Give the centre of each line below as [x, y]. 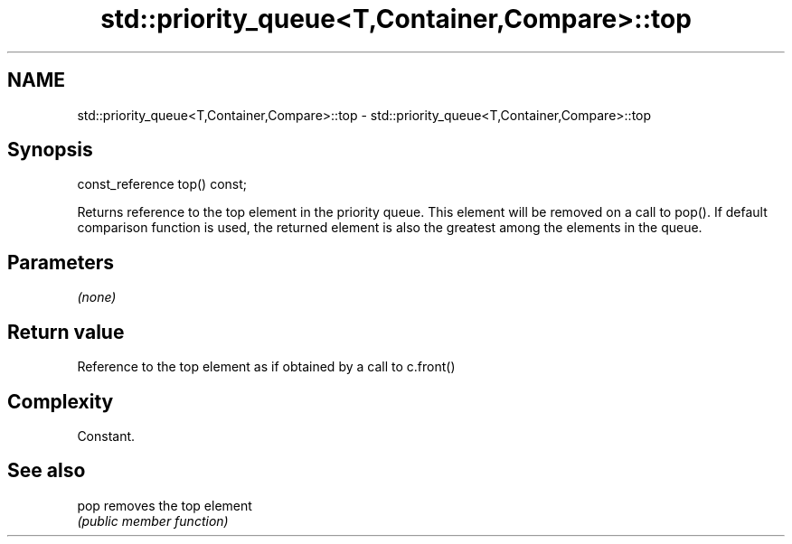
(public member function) [153, 521]
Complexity [61, 401]
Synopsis [50, 150]
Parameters [61, 262]
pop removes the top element [165, 505]
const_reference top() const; [162, 184]
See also [47, 471]
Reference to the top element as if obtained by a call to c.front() [266, 367]
